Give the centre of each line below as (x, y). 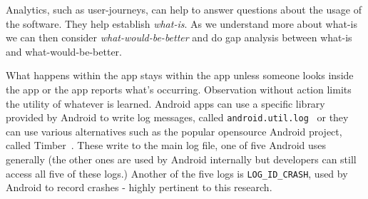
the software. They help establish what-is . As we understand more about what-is (182, 23)
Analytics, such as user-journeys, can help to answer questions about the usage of (184, 9)
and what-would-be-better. (64, 51)
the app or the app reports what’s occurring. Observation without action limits (179, 89)
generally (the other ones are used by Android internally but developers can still (181, 159)
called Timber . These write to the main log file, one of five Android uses (166, 145)
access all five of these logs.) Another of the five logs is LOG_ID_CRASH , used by (177, 173)
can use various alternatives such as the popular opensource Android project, (174, 131)
